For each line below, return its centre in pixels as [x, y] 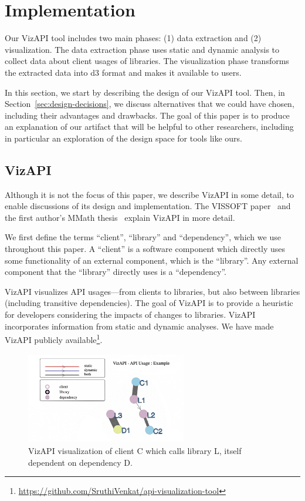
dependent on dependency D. [80, 462]
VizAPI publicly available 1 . [54, 339]
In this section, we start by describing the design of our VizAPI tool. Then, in [145, 92]
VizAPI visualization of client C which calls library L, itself [135, 451]
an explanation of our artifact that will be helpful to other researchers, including [149, 127]
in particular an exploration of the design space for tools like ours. [123, 138]
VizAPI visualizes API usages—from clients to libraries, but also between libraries [152, 291]
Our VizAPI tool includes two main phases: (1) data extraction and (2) [133, 38]
